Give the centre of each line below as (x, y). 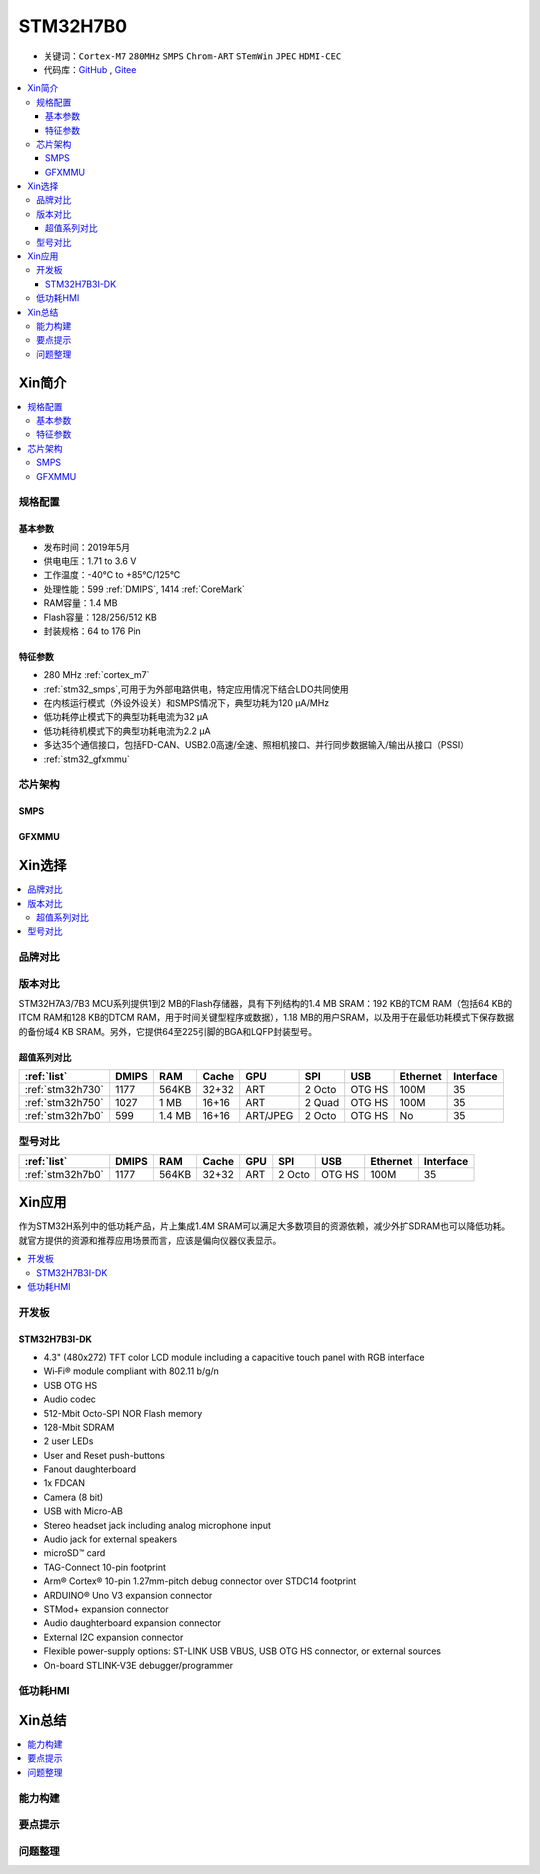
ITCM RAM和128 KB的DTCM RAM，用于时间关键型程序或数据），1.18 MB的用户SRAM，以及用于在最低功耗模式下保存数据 (266, 1017)
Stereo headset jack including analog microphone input (157, 1525)
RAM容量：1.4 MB (80, 603)
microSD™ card (74, 1553)
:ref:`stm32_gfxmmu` (86, 759)
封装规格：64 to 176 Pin (92, 631)
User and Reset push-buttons (104, 1455)
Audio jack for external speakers (110, 1539)
